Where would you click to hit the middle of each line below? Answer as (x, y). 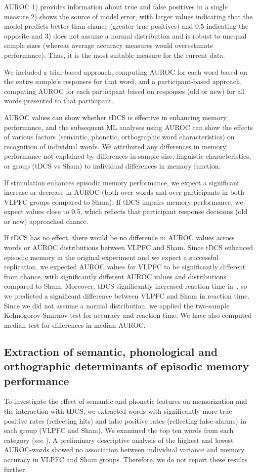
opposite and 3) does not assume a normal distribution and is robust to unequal (125, 35)
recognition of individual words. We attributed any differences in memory (115, 146)
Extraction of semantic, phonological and (111, 351)
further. (16, 469)
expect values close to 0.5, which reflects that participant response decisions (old (126, 211)
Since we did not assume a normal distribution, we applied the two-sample (117, 305)
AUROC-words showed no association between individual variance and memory (124, 450)
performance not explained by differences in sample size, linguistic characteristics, (128, 156)
